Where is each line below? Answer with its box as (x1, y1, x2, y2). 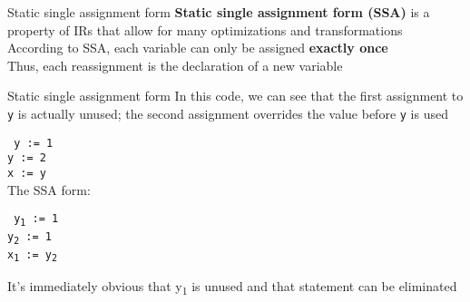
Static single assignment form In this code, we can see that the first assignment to (7, 86, 464, 105)
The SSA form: (7, 180, 91, 199)
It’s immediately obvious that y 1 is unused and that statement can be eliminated (7, 277, 457, 298)
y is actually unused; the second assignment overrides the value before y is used (7, 103, 448, 122)
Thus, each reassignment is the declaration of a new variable (7, 55, 343, 74)
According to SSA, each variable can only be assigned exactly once (7, 38, 388, 57)
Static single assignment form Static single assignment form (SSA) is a (7, 3, 430, 21)
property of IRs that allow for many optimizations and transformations (7, 20, 403, 39)
